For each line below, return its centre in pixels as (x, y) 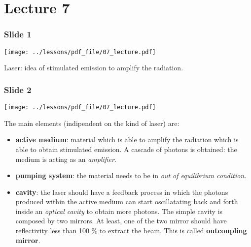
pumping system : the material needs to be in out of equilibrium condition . (131, 175)
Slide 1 (18, 34)
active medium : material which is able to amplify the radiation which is (127, 139)
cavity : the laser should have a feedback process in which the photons (122, 192)
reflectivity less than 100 (52, 231)
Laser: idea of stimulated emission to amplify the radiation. (94, 68)
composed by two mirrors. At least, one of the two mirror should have (121, 221)
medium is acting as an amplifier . (66, 159)
